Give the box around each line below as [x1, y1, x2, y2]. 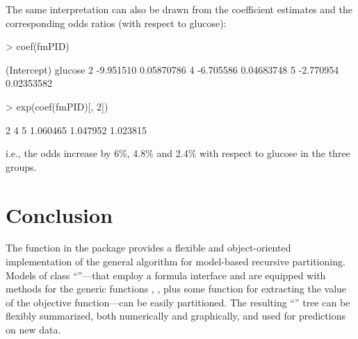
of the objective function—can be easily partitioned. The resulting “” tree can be [6, 295, 350, 309]
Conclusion [6, 200, 113, 229]
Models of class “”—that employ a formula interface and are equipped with [6, 267, 326, 282]
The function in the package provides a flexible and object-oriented [6, 240, 291, 255]
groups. [6, 159, 37, 174]
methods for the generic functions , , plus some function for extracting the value [6, 281, 347, 296]
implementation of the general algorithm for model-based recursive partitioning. [6, 254, 345, 269]
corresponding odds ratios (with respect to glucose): [6, 15, 227, 30]
